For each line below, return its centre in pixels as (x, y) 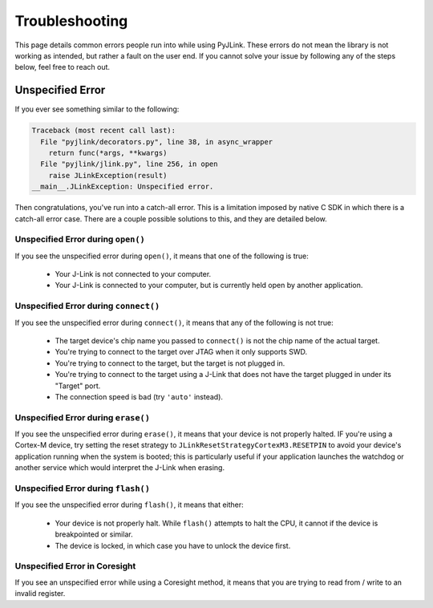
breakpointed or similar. (94, 534)
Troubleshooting (71, 21)
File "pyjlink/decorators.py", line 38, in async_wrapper (157, 142)
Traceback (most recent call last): (104, 131)
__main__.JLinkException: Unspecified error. (123, 187)
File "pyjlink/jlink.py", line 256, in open (129, 164)
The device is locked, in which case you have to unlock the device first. (173, 545)
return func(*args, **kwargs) (108, 153)
